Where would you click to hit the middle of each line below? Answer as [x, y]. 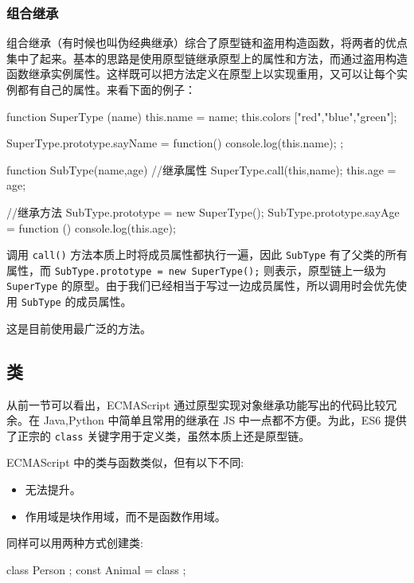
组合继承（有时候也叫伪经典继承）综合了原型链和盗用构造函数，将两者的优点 [207, 43]
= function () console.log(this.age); [91, 227]
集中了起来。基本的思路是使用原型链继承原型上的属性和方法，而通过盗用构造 [207, 58]
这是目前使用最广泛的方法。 [79, 328]
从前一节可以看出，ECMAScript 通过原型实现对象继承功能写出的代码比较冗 [202, 404]
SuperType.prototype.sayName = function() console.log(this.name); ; [175, 143]
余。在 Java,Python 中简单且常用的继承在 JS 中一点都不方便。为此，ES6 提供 [207, 420]
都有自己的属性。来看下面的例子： [106, 89]
